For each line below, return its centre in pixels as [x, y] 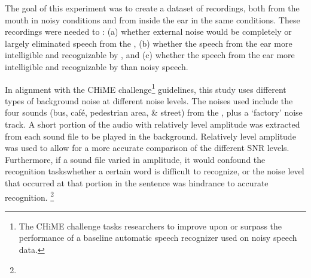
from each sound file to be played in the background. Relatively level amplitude [150, 136]
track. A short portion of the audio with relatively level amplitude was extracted [153, 124]
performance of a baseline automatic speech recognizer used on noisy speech [158, 238]
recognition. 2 [30, 196]
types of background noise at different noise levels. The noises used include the [149, 100]
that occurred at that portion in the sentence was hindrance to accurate [137, 182]
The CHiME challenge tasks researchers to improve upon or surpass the [150, 226]
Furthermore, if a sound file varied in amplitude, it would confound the [135, 159]
